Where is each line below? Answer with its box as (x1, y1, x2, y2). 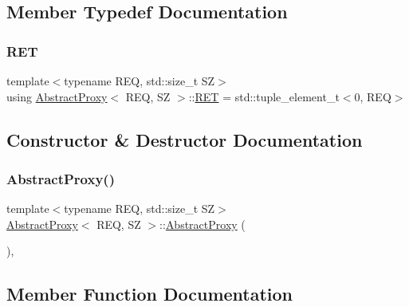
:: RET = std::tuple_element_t (188, 88, 340, 104)
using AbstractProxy (6, 88, 108, 104)
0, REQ (354, 88, 391, 104)
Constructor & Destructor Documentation (6, 127, 363, 152)
